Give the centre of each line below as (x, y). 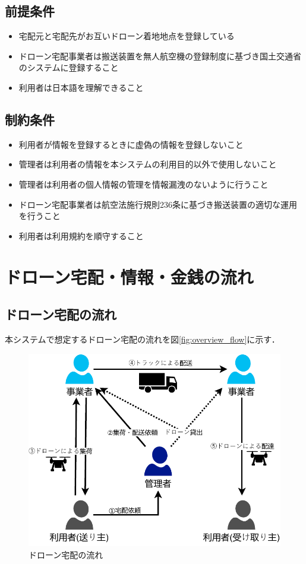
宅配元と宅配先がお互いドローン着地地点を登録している (127, 36)
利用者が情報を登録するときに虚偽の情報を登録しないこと (131, 144)
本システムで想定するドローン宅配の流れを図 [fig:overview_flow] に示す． (142, 339)
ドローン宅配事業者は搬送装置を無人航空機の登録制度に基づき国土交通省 (160, 56)
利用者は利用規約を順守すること (81, 235)
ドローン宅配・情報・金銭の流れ (129, 276)
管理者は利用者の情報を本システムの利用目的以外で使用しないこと (148, 164)
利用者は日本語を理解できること (81, 87)
